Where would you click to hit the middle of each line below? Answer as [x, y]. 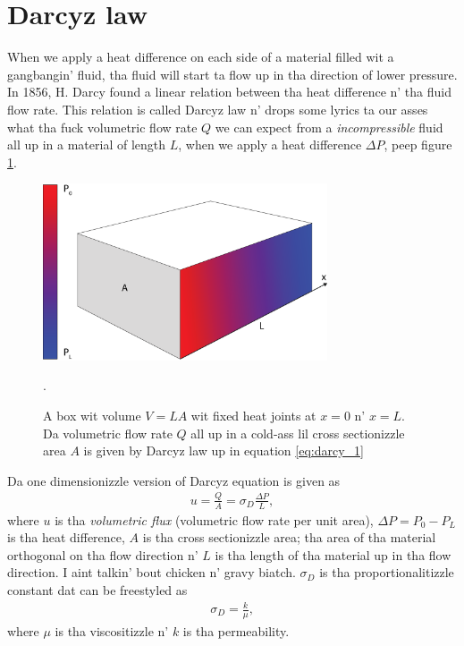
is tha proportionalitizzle [387, 572]
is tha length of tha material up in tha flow [333, 554]
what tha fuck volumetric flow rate [102, 127]
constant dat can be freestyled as [97, 589]
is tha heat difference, [66, 537]
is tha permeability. [236, 630]
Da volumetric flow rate [108, 433]
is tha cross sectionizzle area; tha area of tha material [289, 537]
